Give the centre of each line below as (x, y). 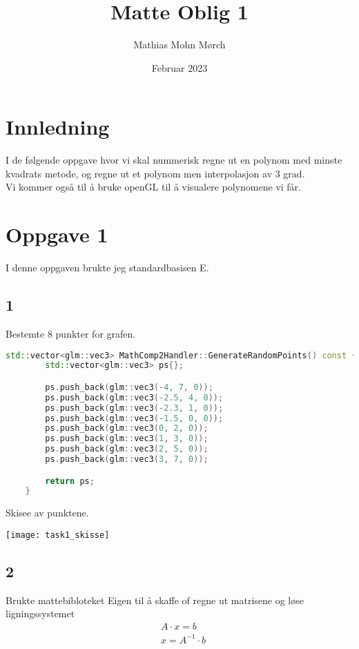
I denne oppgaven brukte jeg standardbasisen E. (107, 268)
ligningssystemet (40, 613)
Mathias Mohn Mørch (179, 45)
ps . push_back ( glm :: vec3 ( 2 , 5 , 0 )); (127, 449)
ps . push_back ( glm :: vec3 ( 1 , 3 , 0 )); (127, 439)
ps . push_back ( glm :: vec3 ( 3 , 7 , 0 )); (127, 459)
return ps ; (70, 481)
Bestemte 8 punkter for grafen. (71, 333)
